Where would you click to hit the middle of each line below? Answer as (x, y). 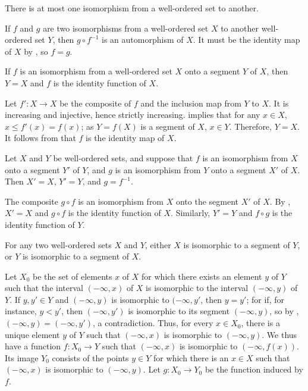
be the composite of (95, 103)
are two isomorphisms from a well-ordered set (126, 28)
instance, (21, 311)
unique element (32, 334)
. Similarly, (191, 213)
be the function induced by (254, 369)
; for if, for (265, 299)
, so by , (284, 311)
